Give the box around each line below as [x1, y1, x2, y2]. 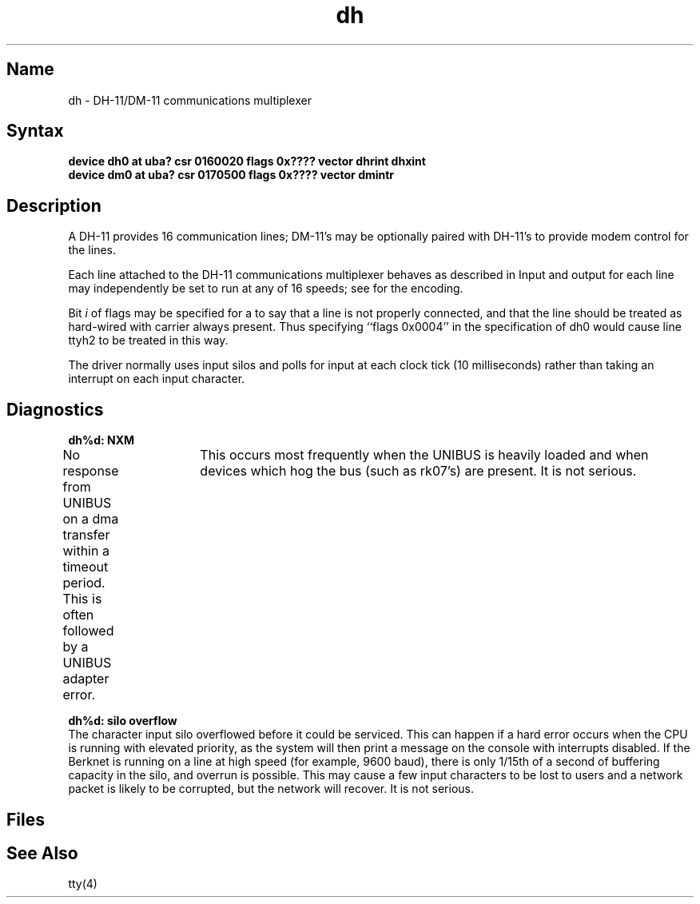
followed [62, 623, 114, 639]
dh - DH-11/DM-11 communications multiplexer [68, 93, 312, 107]
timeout [62, 559, 109, 575]
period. [62, 575, 105, 591]
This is [62, 591, 102, 607]
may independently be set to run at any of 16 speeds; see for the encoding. [68, 281, 463, 296]
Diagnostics [6, 399, 104, 420]
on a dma [62, 511, 119, 528]
